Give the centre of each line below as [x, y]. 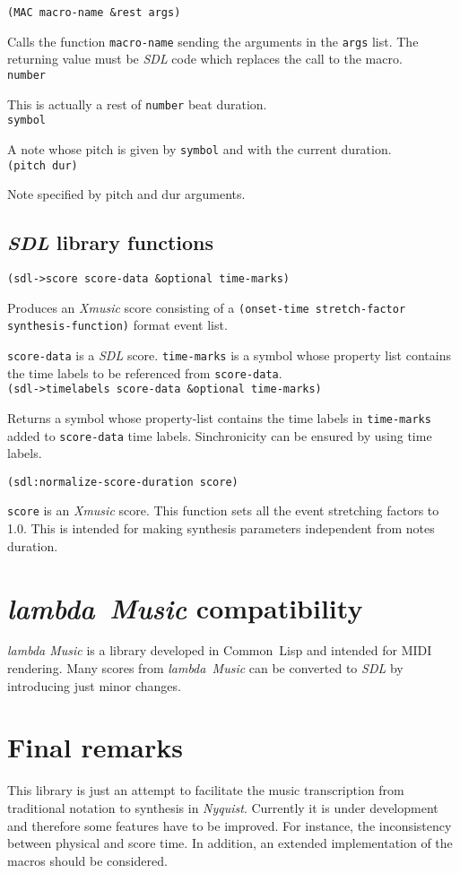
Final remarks [95, 747]
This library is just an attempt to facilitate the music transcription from [206, 790]
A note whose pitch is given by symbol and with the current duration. [200, 148]
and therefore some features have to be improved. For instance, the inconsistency [230, 825]
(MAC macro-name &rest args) [94, 13]
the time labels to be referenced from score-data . [145, 372]
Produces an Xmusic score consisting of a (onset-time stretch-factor [207, 307]
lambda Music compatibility [185, 608]
